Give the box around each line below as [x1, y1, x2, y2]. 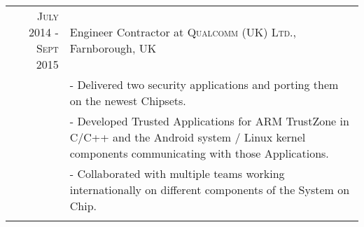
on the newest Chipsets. [69, 92, 186, 109]
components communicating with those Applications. [69, 145, 329, 161]
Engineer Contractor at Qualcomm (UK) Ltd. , [69, 24, 296, 40]
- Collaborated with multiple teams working [69, 165, 285, 181]
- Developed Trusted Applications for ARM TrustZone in [69, 113, 349, 129]
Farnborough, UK [69, 40, 157, 56]
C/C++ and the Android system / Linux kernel [69, 129, 306, 145]
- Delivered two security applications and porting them [69, 76, 339, 92]
